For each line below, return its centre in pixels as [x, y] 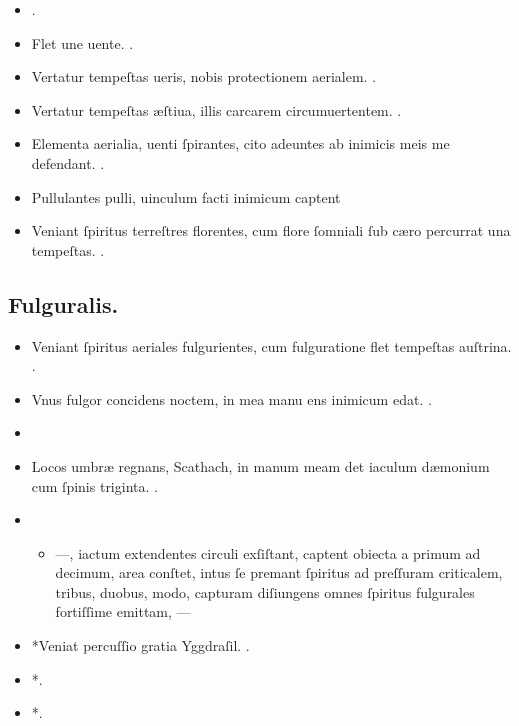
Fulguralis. [63, 303]
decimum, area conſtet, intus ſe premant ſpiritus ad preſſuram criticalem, [279, 572]
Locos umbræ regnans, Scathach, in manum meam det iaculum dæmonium [260, 465]
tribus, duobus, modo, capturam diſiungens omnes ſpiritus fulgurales [265, 591]
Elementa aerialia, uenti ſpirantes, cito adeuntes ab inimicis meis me [240, 143]
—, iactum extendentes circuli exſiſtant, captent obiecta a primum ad [268, 552]
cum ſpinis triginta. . [94, 485]
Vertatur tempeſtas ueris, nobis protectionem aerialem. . [203, 76]
